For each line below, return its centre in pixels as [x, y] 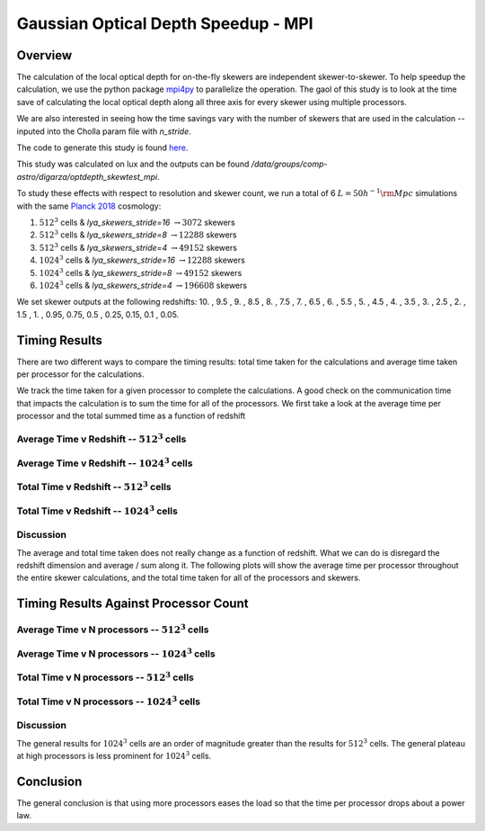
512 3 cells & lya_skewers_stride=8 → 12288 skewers [138, 234]
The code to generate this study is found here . [102, 147]
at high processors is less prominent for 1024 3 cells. [114, 755]
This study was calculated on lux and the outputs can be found [133, 164]
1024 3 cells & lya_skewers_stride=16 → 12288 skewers [142, 259]
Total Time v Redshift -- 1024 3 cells [97, 510]
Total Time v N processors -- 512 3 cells [106, 677]
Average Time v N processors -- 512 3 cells [113, 629]
